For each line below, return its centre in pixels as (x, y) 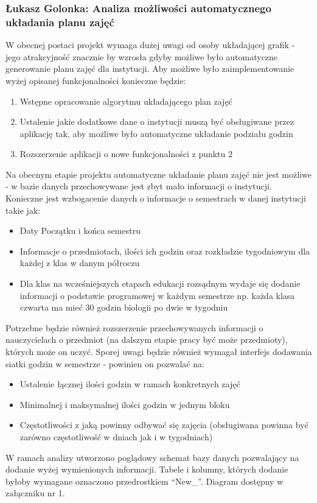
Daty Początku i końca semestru (80, 230)
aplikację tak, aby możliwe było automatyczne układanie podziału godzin (156, 133)
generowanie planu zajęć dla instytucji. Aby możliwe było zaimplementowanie (150, 69)
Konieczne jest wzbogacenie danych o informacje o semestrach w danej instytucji (156, 198)
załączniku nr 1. (35, 493)
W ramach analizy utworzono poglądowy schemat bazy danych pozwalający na (152, 457)
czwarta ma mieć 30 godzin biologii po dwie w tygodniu (124, 307)
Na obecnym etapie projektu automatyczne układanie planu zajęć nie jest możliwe (158, 174)
